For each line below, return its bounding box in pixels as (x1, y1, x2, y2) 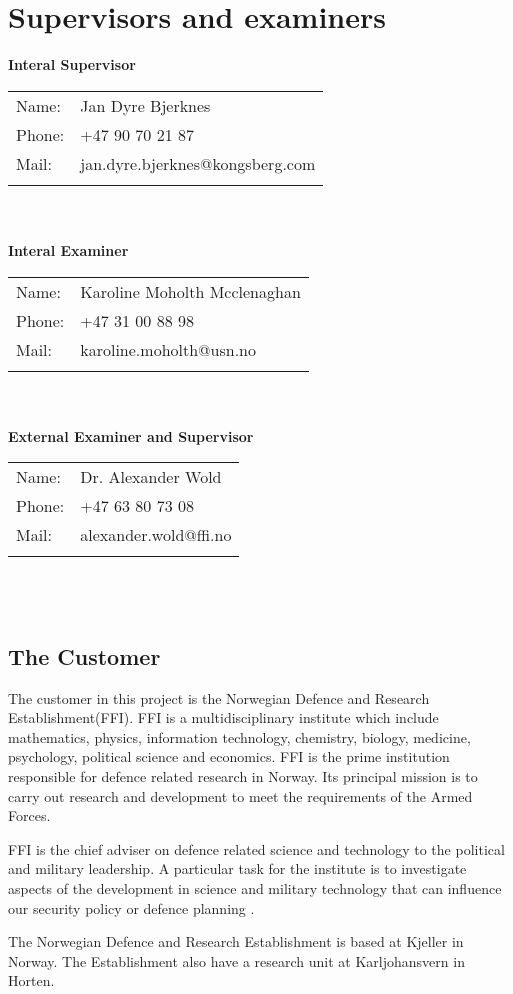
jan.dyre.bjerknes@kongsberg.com (80, 151, 316, 175)
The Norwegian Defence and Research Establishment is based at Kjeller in (8, 931, 464, 952)
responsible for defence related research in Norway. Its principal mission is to (8, 766, 478, 787)
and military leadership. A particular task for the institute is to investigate (8, 858, 467, 879)
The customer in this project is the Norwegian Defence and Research (8, 687, 430, 708)
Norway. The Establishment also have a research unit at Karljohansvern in (8, 950, 465, 971)
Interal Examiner (8, 239, 129, 260)
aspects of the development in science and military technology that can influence (8, 878, 502, 899)
